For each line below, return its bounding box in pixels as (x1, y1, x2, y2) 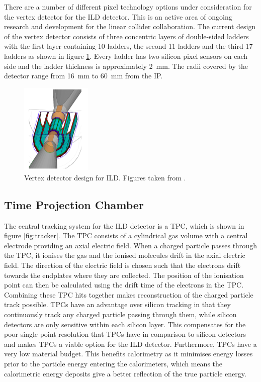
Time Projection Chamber (4, 197, 144, 212)
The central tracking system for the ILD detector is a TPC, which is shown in (4, 220, 244, 231)
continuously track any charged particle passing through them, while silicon (4, 309, 237, 319)
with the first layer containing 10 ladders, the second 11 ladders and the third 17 (4, 41, 253, 51)
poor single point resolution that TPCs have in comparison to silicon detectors (4, 329, 246, 339)
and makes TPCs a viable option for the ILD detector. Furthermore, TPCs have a (4, 338, 257, 349)
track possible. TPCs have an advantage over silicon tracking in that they (4, 299, 231, 310)
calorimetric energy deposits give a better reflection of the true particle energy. (4, 368, 246, 378)
